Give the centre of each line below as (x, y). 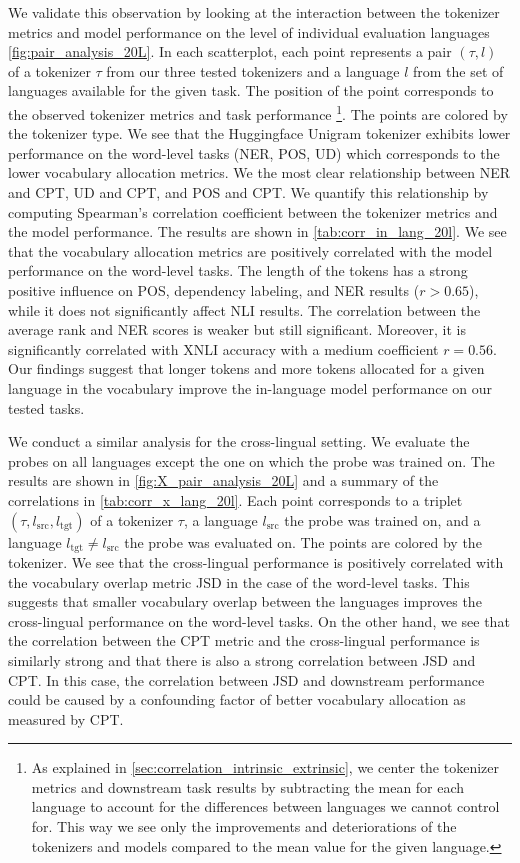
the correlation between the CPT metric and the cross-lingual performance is (244, 640)
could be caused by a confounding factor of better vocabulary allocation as (237, 699)
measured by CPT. (66, 718)
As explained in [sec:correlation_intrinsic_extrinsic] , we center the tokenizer (265, 767)
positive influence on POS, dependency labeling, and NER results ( (214, 289)
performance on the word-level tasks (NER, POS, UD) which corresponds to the (254, 152)
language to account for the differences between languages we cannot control (265, 806)
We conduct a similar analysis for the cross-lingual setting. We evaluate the (239, 441)
